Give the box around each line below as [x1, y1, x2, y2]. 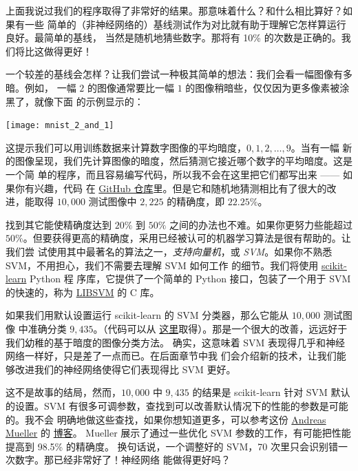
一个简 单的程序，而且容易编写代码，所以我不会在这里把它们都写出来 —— [6, 167, 340, 181]
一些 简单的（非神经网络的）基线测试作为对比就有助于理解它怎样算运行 [24, 17, 346, 31]
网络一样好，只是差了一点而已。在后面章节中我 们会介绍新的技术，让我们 [6, 348, 337, 363]
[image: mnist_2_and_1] [6, 121, 114, 131]
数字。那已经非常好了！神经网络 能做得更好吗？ [14, 452, 231, 467]
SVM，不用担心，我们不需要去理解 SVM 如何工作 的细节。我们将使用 [6, 258, 319, 272]
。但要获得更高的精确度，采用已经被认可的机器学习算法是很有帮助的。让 [23, 231, 351, 245]
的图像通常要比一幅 [87, 80, 174, 94]
